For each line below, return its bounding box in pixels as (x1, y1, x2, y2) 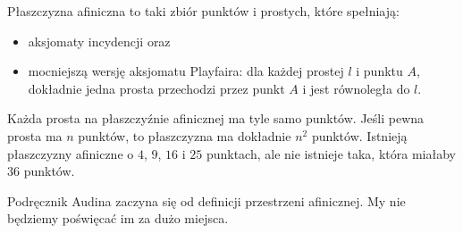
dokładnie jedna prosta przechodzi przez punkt (28, 79, 285, 97)
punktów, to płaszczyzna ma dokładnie (78, 126, 291, 145)
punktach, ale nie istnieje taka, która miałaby (206, 144, 456, 162)
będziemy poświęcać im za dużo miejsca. (7, 209, 229, 228)
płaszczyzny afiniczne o (7, 144, 134, 162)
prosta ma (7, 126, 63, 145)
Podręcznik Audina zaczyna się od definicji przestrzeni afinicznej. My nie (7, 191, 406, 210)
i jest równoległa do (302, 79, 410, 97)
